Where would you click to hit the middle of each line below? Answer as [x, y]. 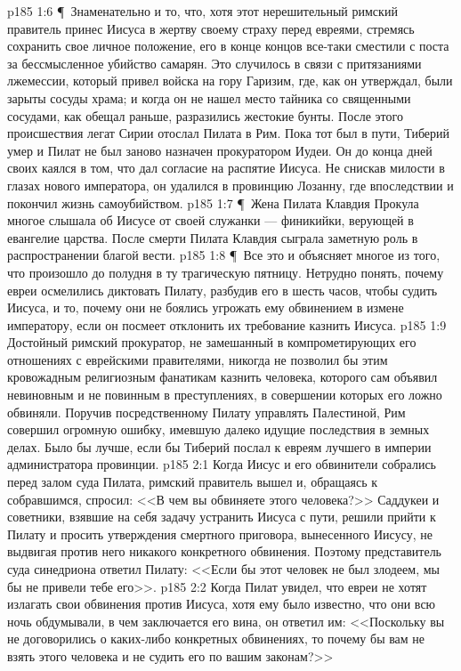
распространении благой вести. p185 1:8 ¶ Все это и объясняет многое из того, [224, 255]
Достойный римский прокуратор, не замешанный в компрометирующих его [212, 342]
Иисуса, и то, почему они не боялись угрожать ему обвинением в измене [206, 307]
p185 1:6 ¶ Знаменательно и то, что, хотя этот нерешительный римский [202, 11]
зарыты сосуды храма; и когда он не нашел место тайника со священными [209, 97]
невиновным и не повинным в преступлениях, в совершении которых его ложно [225, 395]
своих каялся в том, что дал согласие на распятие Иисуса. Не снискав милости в [226, 168]
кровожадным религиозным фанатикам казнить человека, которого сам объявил [222, 377]
